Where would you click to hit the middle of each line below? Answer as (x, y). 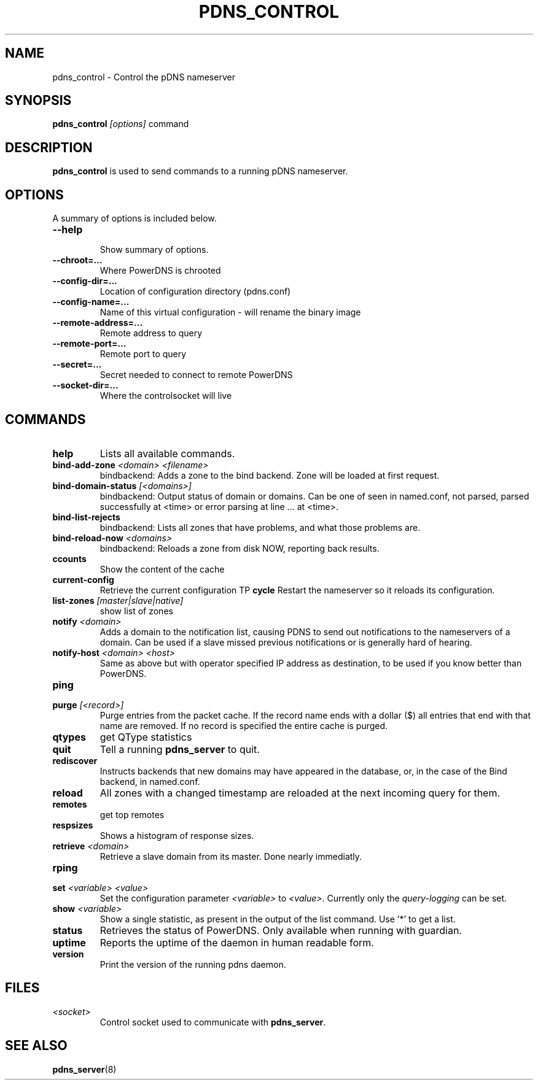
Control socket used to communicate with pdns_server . (213, 1022)
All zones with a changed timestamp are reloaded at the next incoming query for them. (300, 793)
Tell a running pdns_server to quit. (180, 749)
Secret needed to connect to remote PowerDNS (196, 375)
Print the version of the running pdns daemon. (193, 964)
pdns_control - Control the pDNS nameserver (144, 77)
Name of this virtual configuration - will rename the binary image (230, 312)
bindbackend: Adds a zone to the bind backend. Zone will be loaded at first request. (270, 475)
